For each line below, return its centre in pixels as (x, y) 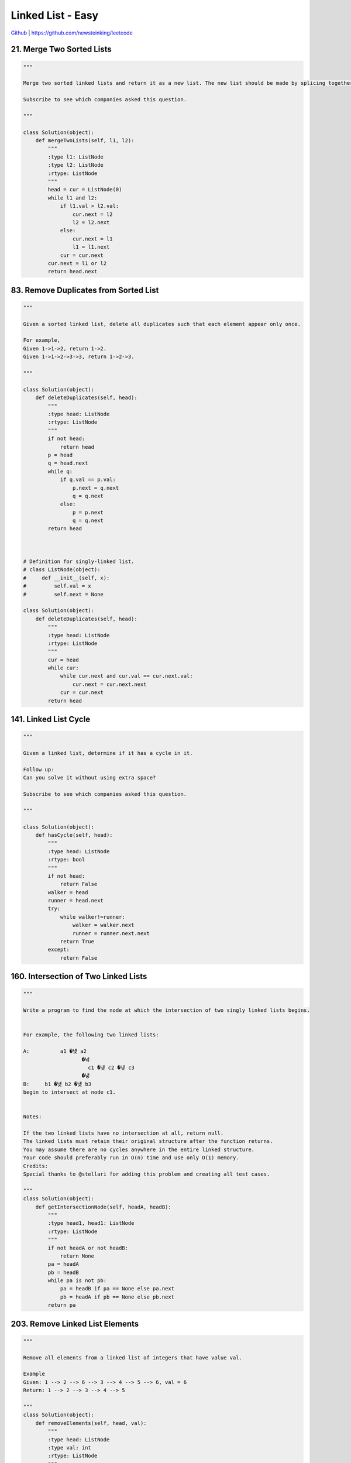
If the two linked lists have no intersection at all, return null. (123, 1133)
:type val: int (70, 1447)
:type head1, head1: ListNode (91, 1223)
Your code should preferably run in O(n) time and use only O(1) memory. (131, 1158)
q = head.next (68, 463)
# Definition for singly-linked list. (79, 561)
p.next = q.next (96, 488)
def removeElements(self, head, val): (91, 1423)
